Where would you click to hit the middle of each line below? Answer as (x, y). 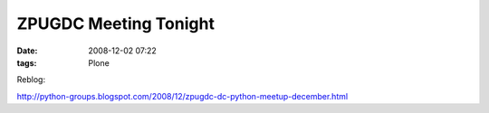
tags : (27, 62)
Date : (27, 51)
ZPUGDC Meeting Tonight (115, 24)
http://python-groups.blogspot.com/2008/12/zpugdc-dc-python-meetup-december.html (182, 96)
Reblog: (31, 80)
